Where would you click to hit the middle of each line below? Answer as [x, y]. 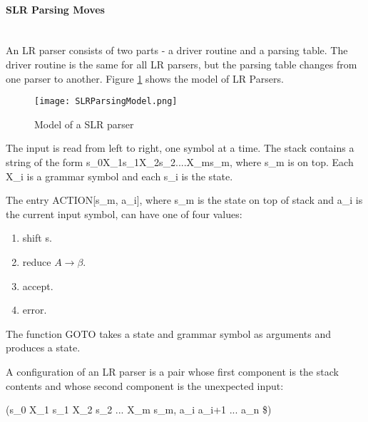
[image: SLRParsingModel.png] [106, 102]
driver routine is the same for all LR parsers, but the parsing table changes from [182, 64]
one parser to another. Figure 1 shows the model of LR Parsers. [145, 78]
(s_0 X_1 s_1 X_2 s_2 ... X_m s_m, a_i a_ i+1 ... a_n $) [139, 410]
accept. [38, 285]
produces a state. [43, 348]
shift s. [37, 238]
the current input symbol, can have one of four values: [124, 213]
